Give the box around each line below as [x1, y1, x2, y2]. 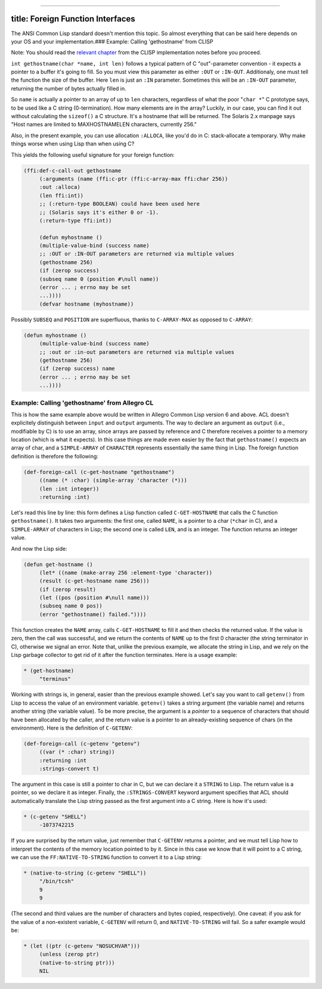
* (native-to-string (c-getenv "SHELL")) [23, 869, 147, 876]
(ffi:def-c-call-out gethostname [23, 167, 122, 174]
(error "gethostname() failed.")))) [39, 611, 147, 618]
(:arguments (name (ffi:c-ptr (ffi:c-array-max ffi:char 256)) [39, 175, 228, 182]
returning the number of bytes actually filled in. [11, 85, 126, 92]
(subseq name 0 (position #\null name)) [39, 275, 159, 283]
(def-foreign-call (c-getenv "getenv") [23, 740, 140, 747]
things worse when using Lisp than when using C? [11, 140, 135, 147]
